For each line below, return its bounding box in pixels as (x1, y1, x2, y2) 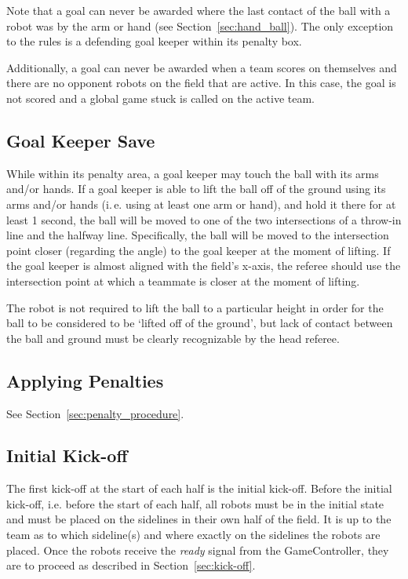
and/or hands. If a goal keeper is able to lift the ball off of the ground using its (6, 180, 386, 197)
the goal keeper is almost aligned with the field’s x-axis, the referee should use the (6, 257, 401, 274)
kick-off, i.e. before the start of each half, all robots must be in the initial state (6, 495, 384, 512)
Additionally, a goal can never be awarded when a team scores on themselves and (6, 59, 397, 75)
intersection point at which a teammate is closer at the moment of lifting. (6, 272, 360, 289)
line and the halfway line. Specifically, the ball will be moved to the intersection (6, 227, 389, 243)
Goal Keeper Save (6, 128, 155, 152)
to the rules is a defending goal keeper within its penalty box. (6, 33, 302, 49)
